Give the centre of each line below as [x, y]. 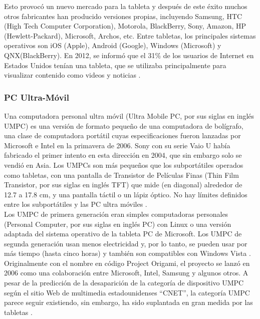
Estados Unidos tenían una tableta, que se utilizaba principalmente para [115, 65]
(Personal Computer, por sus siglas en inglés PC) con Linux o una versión [118, 224]
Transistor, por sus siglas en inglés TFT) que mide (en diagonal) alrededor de [123, 185]
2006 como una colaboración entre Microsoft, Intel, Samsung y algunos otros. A [126, 273]
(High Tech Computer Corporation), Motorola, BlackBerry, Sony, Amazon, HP [125, 26]
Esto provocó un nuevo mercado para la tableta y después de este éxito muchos [126, 6]
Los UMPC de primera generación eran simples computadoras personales [116, 214]
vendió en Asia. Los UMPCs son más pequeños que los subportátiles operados [124, 165]
